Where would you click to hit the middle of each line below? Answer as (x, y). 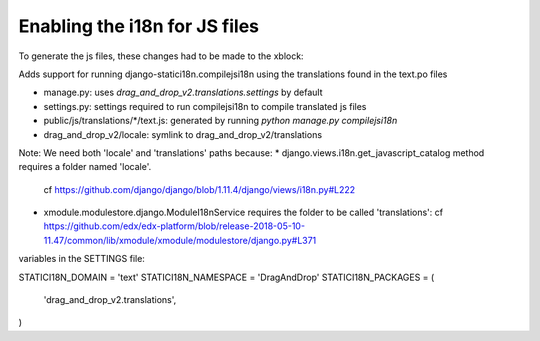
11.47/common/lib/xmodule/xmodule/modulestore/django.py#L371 (180, 240)
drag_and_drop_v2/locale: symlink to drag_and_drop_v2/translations (183, 134)
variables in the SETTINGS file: (81, 259)
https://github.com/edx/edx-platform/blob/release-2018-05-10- (174, 226)
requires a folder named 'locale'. (85, 167)
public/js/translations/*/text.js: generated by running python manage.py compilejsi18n (220, 121)
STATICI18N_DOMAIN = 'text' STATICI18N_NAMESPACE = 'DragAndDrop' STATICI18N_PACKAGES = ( (226, 277)
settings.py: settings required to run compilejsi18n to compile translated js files (205, 106)
